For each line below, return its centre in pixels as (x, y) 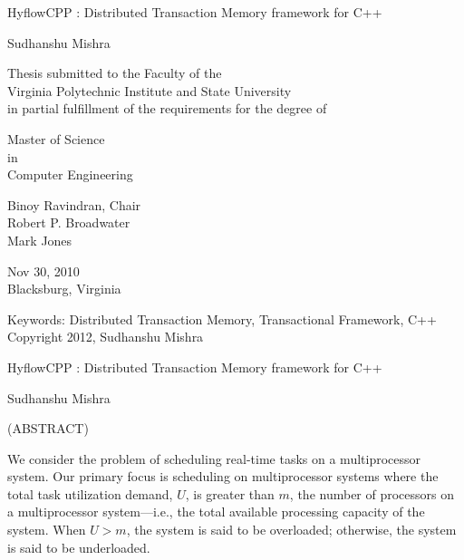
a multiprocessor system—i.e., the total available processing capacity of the (216, 512)
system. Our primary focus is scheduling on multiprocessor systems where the (223, 476)
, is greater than (230, 493)
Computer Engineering (70, 174)
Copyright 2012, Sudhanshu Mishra (106, 337)
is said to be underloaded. (79, 547)
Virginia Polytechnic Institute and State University (150, 90)
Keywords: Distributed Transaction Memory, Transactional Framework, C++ (222, 319)
